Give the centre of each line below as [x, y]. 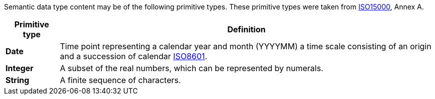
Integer [20, 68]
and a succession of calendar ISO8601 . [133, 56]
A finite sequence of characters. [120, 80]
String [18, 80]
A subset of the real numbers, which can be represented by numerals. [191, 68]
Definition [247, 29]
